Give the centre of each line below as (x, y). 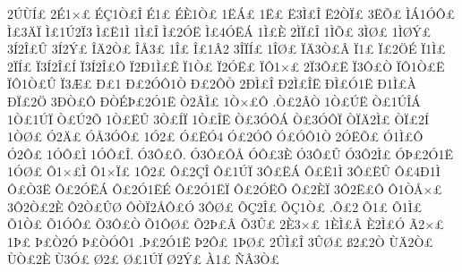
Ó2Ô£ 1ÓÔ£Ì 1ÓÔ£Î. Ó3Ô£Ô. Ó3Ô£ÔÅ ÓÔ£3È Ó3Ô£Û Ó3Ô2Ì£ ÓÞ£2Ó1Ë (231, 153)
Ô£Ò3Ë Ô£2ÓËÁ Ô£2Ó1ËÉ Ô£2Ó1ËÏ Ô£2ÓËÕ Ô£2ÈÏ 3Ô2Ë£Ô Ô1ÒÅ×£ (225, 188)
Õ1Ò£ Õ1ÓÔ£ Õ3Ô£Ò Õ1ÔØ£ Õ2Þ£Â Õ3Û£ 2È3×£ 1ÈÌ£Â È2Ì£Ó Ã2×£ (226, 224)
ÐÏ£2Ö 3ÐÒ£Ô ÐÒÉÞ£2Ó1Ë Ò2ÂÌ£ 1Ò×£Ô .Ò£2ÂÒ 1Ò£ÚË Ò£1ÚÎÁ (214, 101)
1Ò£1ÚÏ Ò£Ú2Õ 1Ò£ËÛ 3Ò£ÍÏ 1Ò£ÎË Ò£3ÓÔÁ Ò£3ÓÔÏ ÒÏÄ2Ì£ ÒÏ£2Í (218, 119)
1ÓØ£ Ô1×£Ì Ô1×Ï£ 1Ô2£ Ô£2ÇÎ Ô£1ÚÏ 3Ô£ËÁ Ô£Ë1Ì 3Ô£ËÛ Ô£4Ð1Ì (224, 171)
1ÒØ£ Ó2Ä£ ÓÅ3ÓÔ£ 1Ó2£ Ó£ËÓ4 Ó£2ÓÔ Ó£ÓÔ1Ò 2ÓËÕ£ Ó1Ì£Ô (215, 136)
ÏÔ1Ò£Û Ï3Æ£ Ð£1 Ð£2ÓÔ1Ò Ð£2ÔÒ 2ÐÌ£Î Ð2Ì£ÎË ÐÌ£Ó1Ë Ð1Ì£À (212, 84)
